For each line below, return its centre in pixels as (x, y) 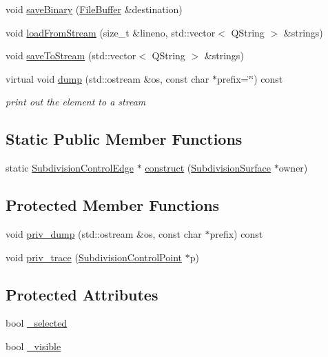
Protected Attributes (82, 294)
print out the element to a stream (76, 102)
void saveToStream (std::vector (71, 55)
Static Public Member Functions (124, 139)
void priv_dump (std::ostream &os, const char (104, 233)
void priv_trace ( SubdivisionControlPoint (94, 257)
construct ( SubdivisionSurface (208, 168)
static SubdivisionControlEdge (70, 168)
